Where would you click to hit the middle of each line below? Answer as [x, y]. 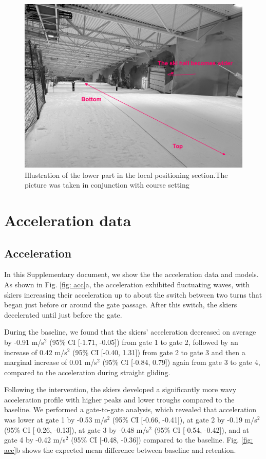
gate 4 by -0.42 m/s [35, 440]
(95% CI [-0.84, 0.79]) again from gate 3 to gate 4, [181, 362]
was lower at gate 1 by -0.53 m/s [56, 420]
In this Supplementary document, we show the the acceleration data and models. [131, 274]
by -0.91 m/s [24, 342]
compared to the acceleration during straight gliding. [87, 372]
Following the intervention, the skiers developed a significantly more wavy [120, 389]
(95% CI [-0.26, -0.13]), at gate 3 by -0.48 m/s [77, 429]
